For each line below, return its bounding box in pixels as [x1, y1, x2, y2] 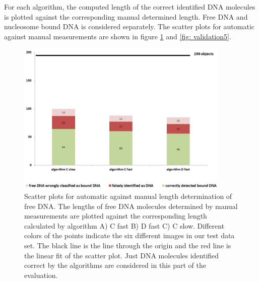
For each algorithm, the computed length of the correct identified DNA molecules [4, 2, 255, 12]
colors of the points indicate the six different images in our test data [24, 230, 235, 241]
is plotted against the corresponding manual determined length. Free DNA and [4, 11, 248, 22]
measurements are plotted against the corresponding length [24, 210, 207, 221]
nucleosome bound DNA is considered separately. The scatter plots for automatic [4, 21, 255, 32]
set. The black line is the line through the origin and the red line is [24, 240, 231, 251]
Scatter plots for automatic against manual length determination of [24, 191, 232, 201]
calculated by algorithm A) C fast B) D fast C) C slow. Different [24, 220, 225, 231]
